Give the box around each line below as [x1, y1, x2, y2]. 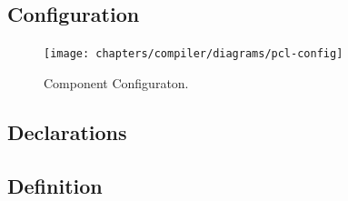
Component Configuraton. [44, 73, 189, 92]
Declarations [7, 117, 127, 146]
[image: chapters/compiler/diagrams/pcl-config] [44, 47, 343, 61]
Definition [7, 171, 103, 199]
